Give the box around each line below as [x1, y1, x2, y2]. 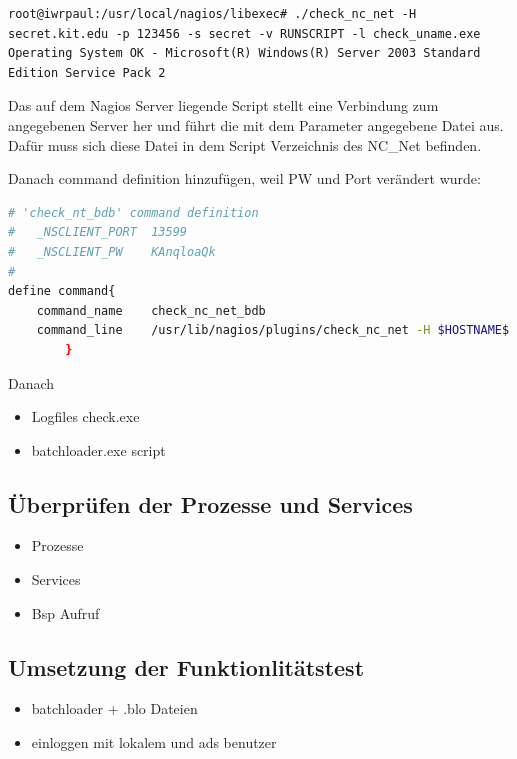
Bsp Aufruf [31, 602, 100, 623]
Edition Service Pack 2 [8, 65, 166, 80]
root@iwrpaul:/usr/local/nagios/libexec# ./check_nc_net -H [8, 7, 417, 21]
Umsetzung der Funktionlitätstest [8, 651, 365, 682]
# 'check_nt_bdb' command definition [8, 205, 259, 220]
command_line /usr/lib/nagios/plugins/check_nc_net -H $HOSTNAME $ [36, 323, 510, 338]
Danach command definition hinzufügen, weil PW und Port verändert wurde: [8, 168, 481, 189]
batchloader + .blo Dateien [31, 698, 198, 719]
